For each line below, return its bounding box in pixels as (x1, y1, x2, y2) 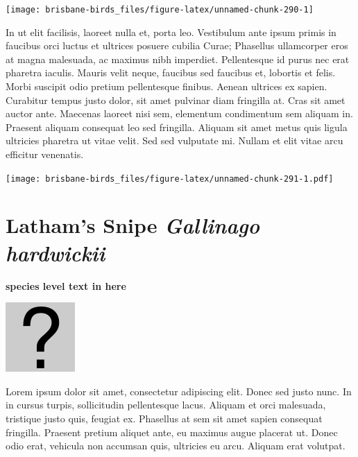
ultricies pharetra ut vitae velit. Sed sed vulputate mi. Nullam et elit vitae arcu (6, 133, 343, 148)
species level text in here (6, 278, 126, 293)
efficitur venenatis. (6, 147, 84, 161)
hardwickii (6, 238, 105, 267)
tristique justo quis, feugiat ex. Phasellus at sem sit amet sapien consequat (6, 411, 323, 425)
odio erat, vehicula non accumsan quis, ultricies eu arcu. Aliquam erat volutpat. (6, 438, 346, 453)
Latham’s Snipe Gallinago (6, 211, 260, 240)
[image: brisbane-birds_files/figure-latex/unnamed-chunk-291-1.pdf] (6, 173, 334, 184)
